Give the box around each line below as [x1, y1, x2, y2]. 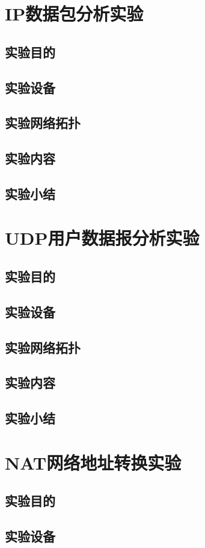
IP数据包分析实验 [5, 1, 144, 26]
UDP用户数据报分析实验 [5, 225, 200, 250]
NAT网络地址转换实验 [5, 450, 182, 474]
